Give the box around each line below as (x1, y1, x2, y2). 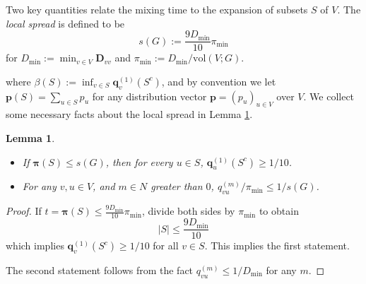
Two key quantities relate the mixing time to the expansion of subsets (6, 2, 308, 16)
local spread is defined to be (6, 16, 125, 30)
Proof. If (6, 203, 42, 218)
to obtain (259, 203, 299, 218)
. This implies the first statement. (204, 238, 350, 253)
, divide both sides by (141, 203, 235, 218)
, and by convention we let (161, 73, 276, 88)
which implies (6, 238, 64, 253)
